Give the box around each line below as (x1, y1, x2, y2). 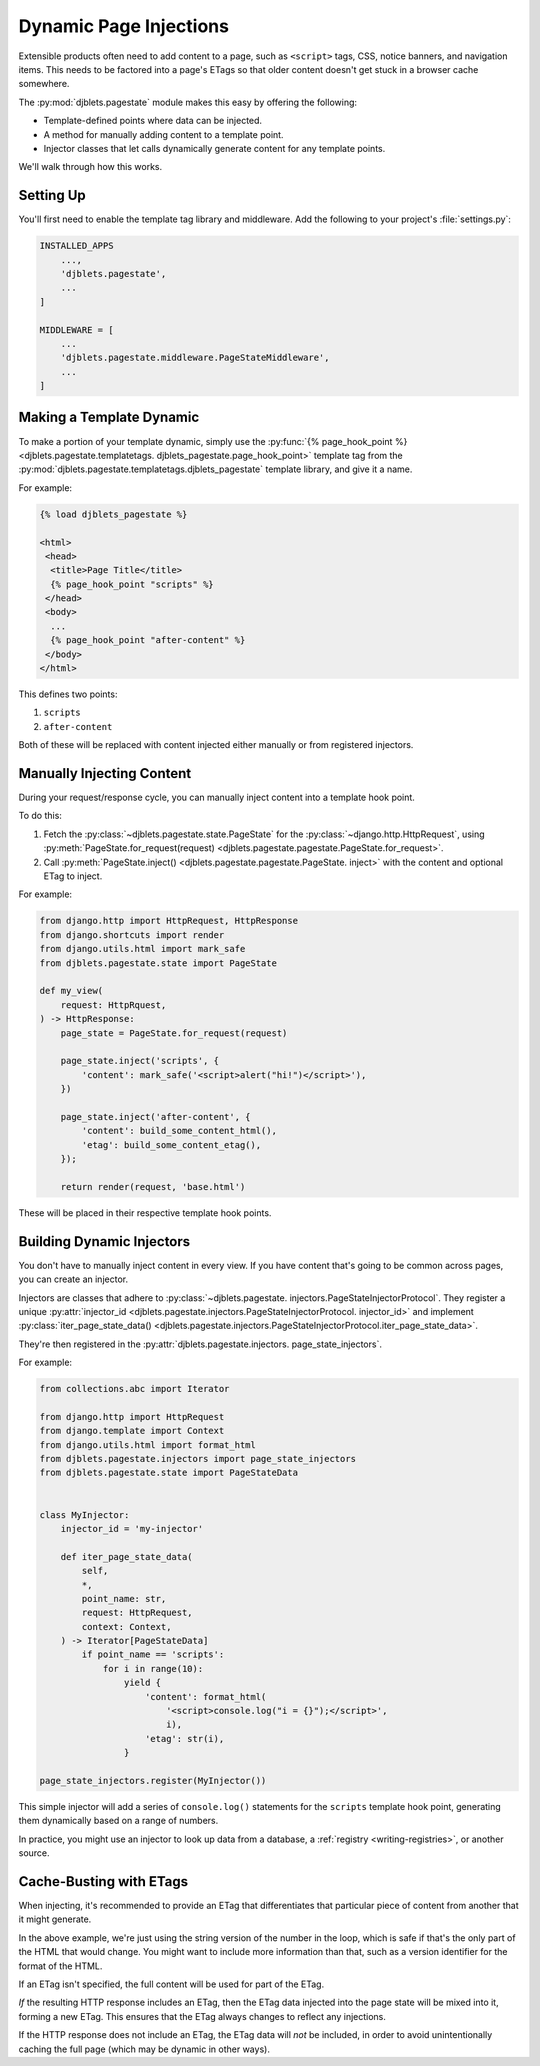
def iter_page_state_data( (60, 1551, 194, 1562)
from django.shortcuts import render (39, 929, 225, 940)
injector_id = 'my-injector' (60, 1523, 204, 1534)
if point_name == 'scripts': (81, 1649, 225, 1660)
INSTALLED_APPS (39, 240, 114, 252)
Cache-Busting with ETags (18, 1873, 189, 1890)
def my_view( (39, 985, 104, 997)
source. (18, 1847, 50, 1859)
